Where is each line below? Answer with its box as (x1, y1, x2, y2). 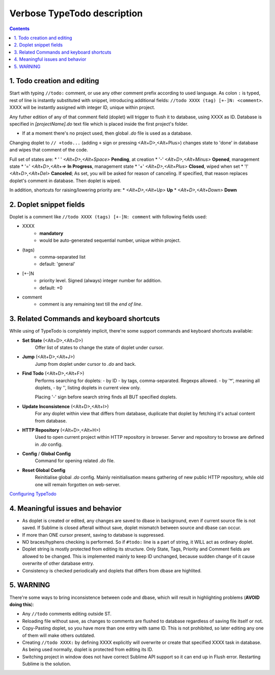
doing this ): (9, 601, 34, 607)
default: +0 (39, 285, 63, 291)
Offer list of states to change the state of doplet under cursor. (35, 344, 164, 351)
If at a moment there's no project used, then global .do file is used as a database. (22, 130, 193, 136)
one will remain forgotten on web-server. (35, 481, 121, 487)
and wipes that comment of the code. (9, 147, 89, 153)
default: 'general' (39, 261, 75, 267)
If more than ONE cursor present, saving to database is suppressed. (22, 532, 165, 538)
